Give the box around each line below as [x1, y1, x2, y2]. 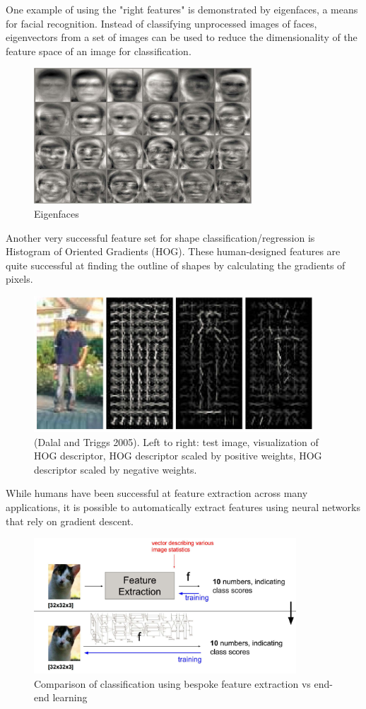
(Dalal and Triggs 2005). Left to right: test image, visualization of [34, 434, 319, 449]
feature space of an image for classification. [6, 43, 191, 58]
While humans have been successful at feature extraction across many [6, 486, 308, 500]
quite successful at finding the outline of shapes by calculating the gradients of [6, 257, 346, 272]
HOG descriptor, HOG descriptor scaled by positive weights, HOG [34, 448, 322, 463]
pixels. [6, 271, 33, 286]
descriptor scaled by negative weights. [34, 462, 197, 476]
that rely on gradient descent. [6, 513, 134, 528]
